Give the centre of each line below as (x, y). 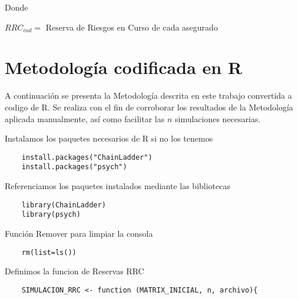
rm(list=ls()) (49, 252)
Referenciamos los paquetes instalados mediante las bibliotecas (118, 186)
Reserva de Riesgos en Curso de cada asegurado (132, 27)
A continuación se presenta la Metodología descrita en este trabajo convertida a (148, 95)
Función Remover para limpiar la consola (79, 233)
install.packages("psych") (74, 167)
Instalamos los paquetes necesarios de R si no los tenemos (109, 138)
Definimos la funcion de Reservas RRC (74, 271)
